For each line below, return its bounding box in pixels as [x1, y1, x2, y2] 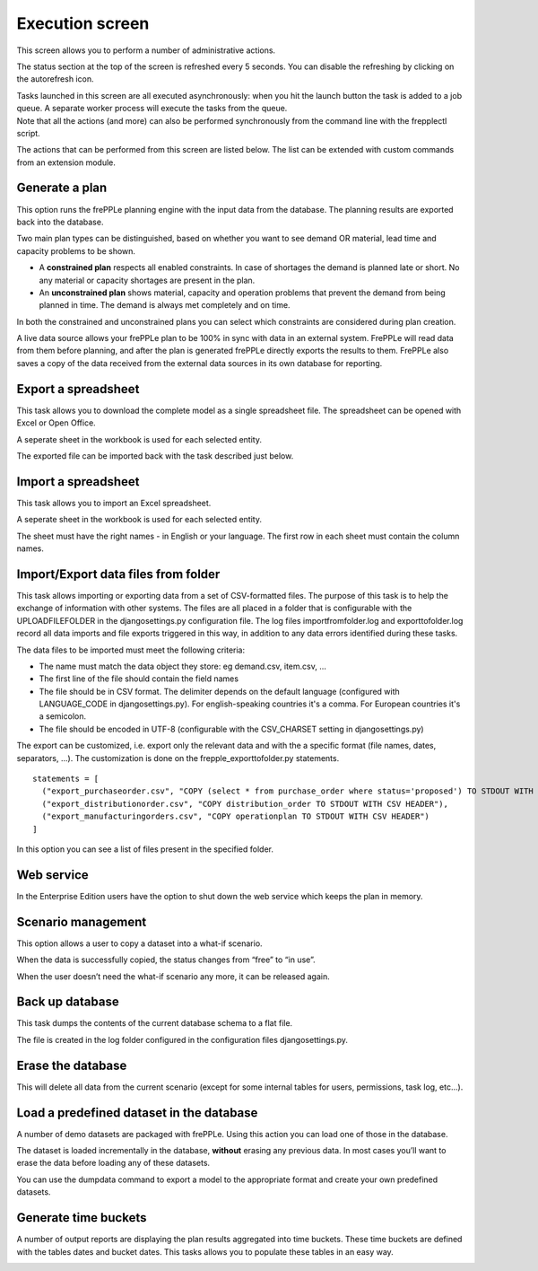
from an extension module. [16, 157, 117, 168]
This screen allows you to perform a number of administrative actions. [16, 45, 276, 56]
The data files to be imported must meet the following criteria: [16, 644, 246, 655]
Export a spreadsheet [16, 381, 140, 397]
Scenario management [16, 914, 147, 929]
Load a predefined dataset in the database [16, 1105, 258, 1120]
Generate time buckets [16, 1210, 147, 1225]
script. [16, 127, 40, 138]
